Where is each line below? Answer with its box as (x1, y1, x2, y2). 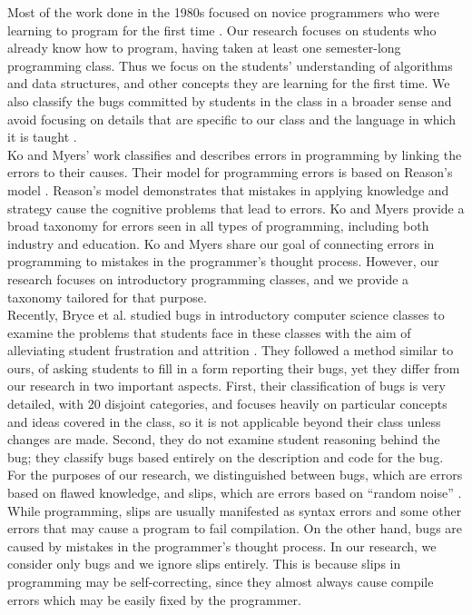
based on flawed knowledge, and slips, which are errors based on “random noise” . (7, 483, 462, 502)
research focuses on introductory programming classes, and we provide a (7, 269, 409, 288)
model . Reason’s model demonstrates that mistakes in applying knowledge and (7, 180, 449, 199)
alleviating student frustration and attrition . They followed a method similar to (7, 341, 454, 360)
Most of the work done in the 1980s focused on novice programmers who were (7, 3, 440, 21)
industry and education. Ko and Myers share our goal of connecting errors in (7, 233, 435, 253)
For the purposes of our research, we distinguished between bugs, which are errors (7, 465, 463, 484)
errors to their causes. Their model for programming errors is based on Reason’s (7, 163, 453, 182)
